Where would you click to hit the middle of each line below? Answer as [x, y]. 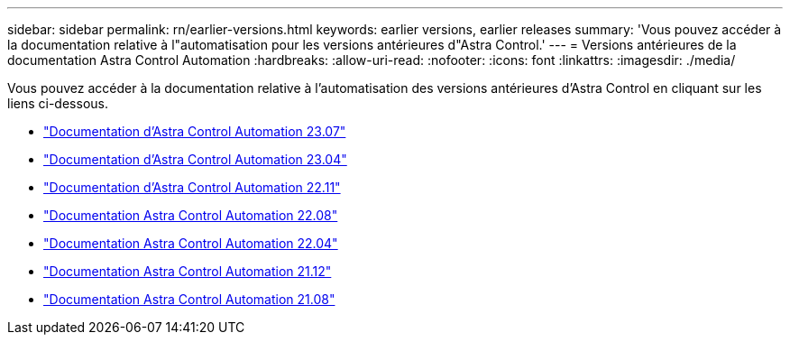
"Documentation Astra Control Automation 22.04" [191, 243]
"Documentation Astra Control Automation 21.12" [188, 271]
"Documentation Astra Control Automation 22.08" [191, 215]
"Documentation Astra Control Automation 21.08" [189, 299]
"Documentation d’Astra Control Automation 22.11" [192, 187]
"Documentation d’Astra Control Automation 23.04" [195, 159]
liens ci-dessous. [58, 103]
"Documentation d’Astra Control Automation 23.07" [195, 131]
